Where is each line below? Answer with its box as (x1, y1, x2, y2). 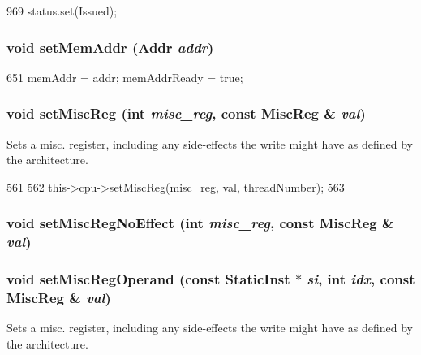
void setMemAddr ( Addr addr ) (6, 37, 214, 57)
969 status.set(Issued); (6, 2, 118, 19)
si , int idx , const (307, 269, 415, 289)
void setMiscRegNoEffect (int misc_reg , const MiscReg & (6, 213, 394, 233)
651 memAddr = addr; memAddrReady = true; (6, 68, 243, 85)
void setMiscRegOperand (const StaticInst (6, 269, 290, 289)
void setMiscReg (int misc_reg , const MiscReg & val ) (6, 103, 366, 123)
